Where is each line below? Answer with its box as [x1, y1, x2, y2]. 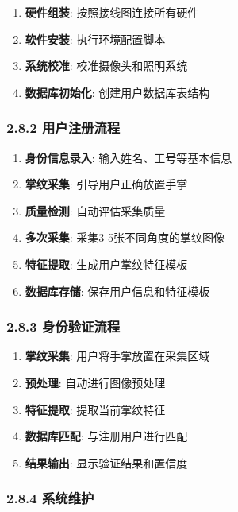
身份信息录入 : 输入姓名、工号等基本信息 [25, 149, 232, 165]
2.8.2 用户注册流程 [6, 118, 121, 138]
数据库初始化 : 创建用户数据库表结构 [25, 83, 210, 100]
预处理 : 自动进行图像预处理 [25, 374, 166, 390]
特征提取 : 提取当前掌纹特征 [25, 401, 166, 417]
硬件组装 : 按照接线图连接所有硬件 [25, 4, 199, 20]
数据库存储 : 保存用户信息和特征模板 [25, 282, 210, 299]
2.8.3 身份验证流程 [6, 316, 121, 336]
